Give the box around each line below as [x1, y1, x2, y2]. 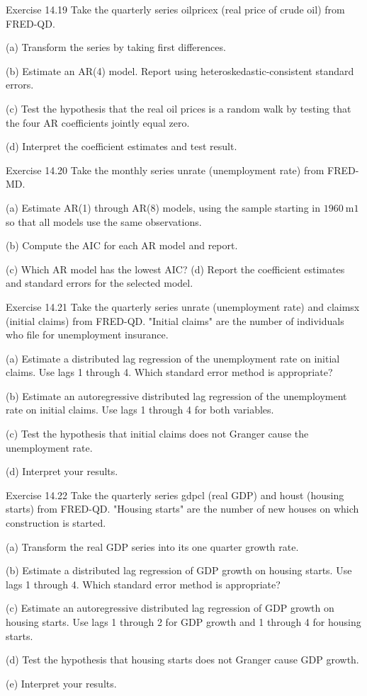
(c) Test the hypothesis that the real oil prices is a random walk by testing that [6, 101, 351, 115]
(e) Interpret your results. [6, 675, 117, 690]
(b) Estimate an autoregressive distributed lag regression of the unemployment [6, 388, 347, 403]
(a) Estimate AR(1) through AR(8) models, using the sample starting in [6, 200, 320, 215]
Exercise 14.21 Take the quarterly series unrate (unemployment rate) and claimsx [6, 299, 360, 314]
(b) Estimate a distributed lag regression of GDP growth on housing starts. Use [6, 563, 352, 578]
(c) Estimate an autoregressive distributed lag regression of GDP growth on [6, 600, 334, 615]
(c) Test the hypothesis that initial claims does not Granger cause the [6, 426, 309, 441]
